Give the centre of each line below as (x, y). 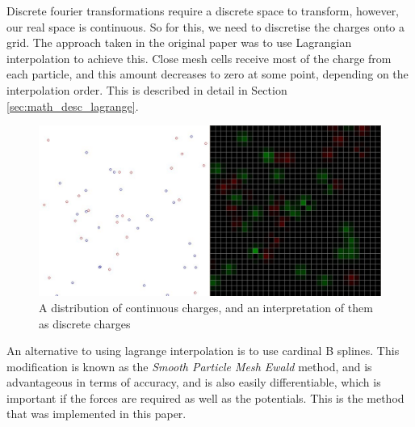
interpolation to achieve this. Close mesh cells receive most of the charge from (199, 58)
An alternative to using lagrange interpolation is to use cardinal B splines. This (203, 351)
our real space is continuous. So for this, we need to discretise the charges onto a (206, 26)
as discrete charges (85, 323)
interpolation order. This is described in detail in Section (147, 89)
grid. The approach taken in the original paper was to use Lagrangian (179, 42)
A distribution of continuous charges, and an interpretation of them (206, 307)
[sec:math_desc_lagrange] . (73, 106)
